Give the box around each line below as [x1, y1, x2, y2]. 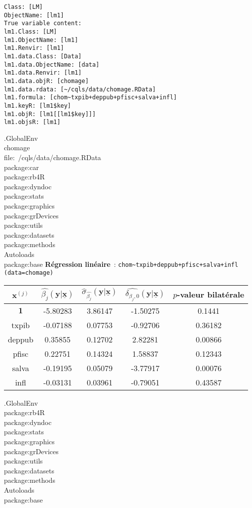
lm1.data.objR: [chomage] [4, 77, 89, 85]
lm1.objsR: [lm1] [4, 119, 61, 126]
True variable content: [4, 20, 82, 27]
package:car [4, 162, 39, 172]
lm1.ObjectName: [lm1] [4, 36, 78, 43]
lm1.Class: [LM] [4, 28, 57, 35]
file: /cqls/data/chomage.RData [4, 152, 101, 163]
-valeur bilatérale [177, 289, 245, 300]
